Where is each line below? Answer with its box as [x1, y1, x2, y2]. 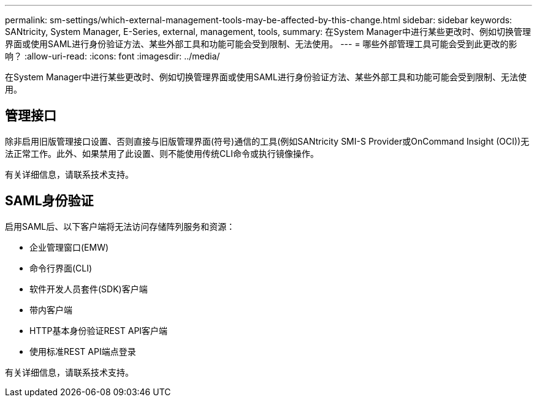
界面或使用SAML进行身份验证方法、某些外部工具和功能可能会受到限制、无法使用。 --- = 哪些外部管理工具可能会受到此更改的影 [5, 39, 517, 49]
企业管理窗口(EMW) [29, 241, 109, 252]
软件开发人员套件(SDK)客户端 [29, 283, 148, 294]
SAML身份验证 [5, 193, 94, 209]
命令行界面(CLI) [29, 262, 93, 273]
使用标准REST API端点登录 [29, 346, 136, 357]
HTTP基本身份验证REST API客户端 [29, 325, 168, 336]
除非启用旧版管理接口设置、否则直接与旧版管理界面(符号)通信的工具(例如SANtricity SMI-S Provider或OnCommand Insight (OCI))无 [5, 135, 530, 146]
